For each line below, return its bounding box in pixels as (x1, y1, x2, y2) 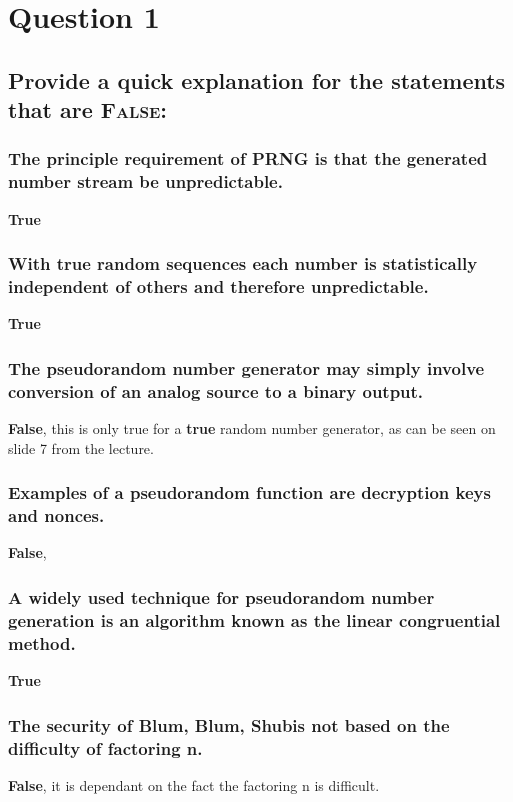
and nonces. (8, 503, 105, 528)
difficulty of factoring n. (8, 735, 203, 760)
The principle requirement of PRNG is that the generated (8, 146, 488, 171)
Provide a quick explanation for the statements (8, 64, 506, 95)
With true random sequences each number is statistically (8, 251, 478, 276)
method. (8, 630, 76, 655)
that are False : (8, 94, 168, 125)
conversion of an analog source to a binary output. (8, 378, 424, 403)
